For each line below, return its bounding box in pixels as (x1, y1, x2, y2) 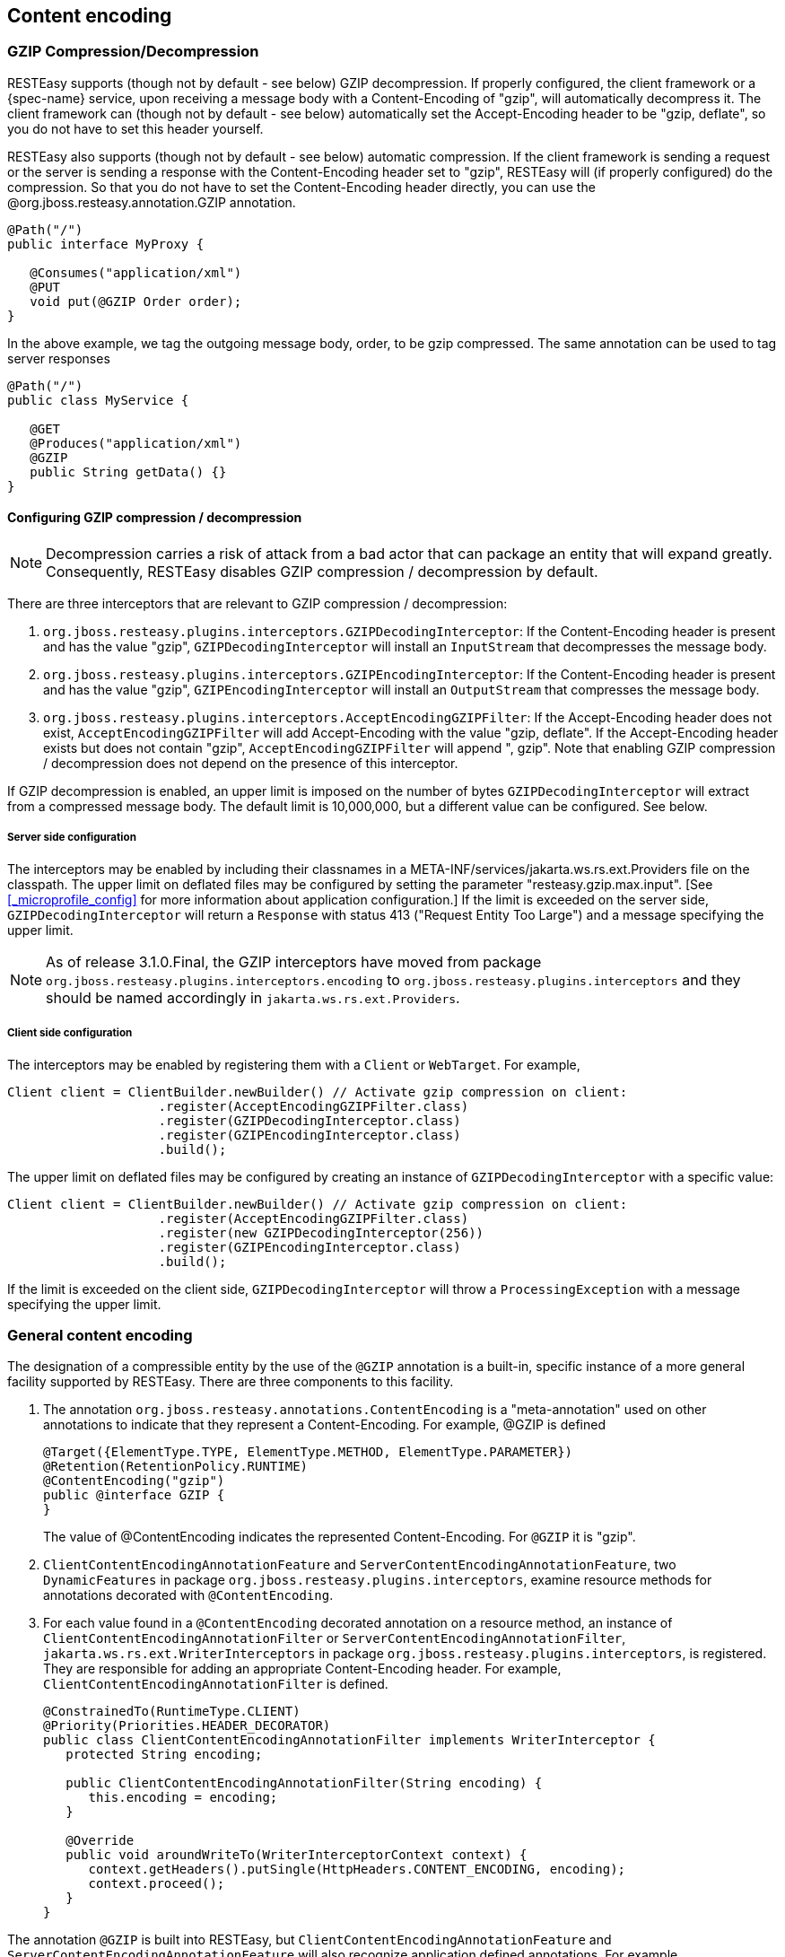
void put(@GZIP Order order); (30, 293, 242, 309)
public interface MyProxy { (7, 236, 205, 251)
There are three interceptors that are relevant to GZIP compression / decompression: (7, 596, 508, 612)
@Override (65, 1833, 135, 1848)
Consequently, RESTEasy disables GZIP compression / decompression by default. (46, 563, 598, 581)
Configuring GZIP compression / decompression (7, 510, 302, 526)
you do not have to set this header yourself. (7, 120, 264, 136)
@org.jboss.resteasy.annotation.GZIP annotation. (7, 194, 296, 210)
